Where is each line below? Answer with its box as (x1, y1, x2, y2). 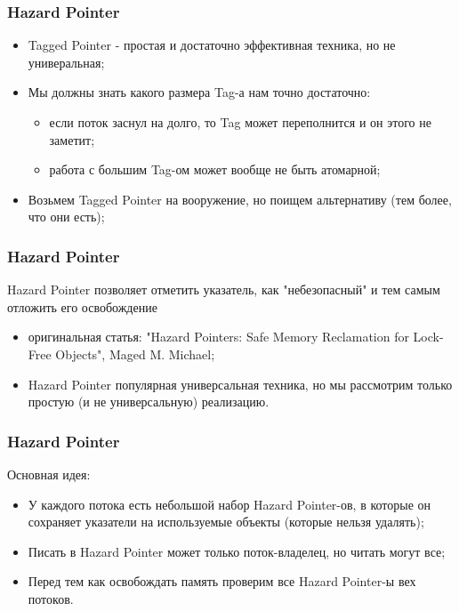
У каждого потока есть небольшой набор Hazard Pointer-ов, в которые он (28, 494, 431, 513)
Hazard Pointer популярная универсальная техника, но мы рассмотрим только (28, 374, 453, 393)
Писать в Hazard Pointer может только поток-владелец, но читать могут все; (28, 542, 446, 560)
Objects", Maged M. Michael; (55, 344, 215, 363)
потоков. (28, 589, 74, 607)
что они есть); (28, 207, 105, 226)
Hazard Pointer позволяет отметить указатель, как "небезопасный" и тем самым (7, 280, 440, 299)
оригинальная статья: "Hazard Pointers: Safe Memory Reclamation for (28, 327, 409, 346)
